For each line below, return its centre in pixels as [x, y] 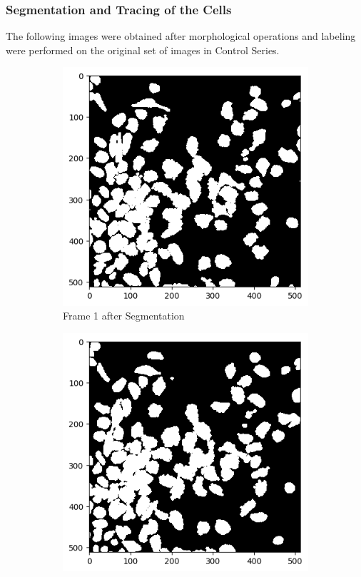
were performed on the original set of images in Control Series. [143, 50]
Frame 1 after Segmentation [124, 316]
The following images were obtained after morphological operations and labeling [181, 36]
